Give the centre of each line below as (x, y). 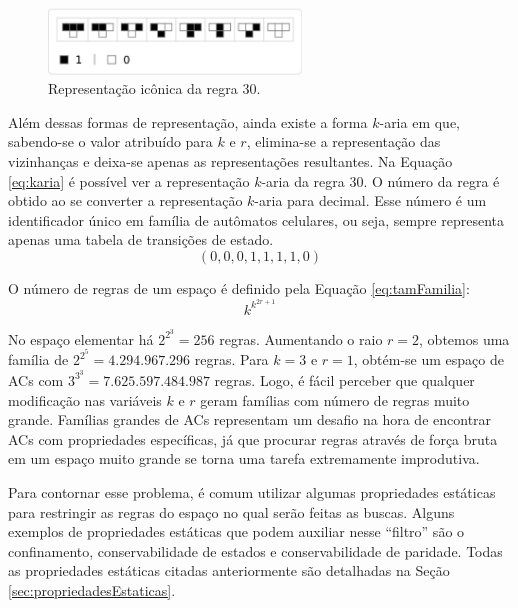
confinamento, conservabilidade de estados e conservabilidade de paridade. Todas (255, 550)
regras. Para (231, 359)
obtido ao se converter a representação (125, 200)
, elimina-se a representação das (343, 141)
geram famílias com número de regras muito (335, 399)
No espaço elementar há (81, 338)
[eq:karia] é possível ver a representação (129, 180)
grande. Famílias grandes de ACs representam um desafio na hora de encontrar (250, 419)
